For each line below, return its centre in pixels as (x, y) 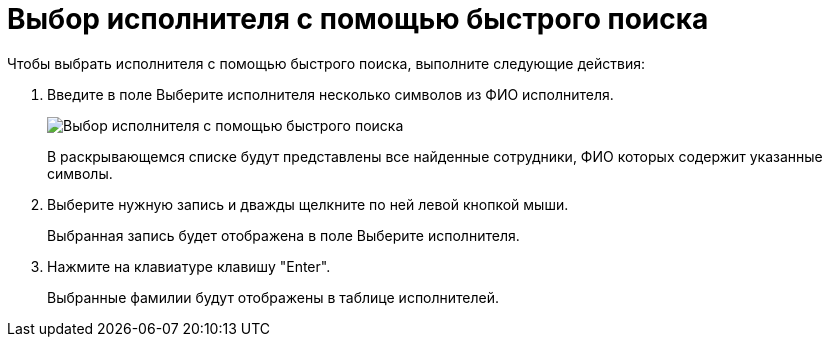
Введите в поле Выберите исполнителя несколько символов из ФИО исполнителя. (330, 94)
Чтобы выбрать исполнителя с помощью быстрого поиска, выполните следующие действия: (326, 63)
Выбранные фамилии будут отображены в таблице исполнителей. (273, 297)
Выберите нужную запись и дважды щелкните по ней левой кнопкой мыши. (308, 204)
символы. (80, 173)
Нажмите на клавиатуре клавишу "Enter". (189, 266)
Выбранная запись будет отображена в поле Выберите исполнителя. (283, 235)
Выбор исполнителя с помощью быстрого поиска (358, 19)
